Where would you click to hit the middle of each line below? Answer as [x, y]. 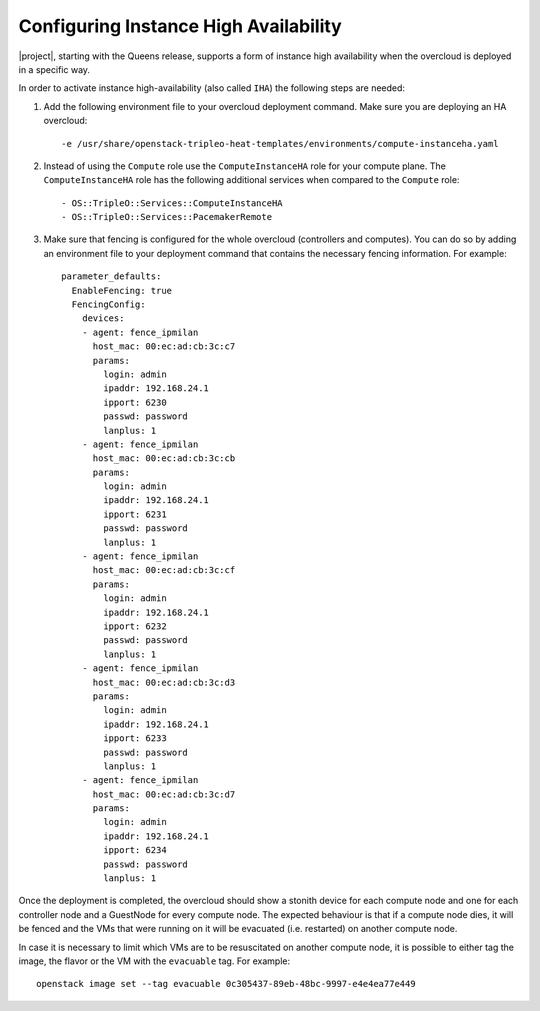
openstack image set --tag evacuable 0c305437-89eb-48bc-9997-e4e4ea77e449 [226, 984]
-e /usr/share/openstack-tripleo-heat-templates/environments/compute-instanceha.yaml [280, 143]
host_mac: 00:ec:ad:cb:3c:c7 [164, 346]
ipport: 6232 [135, 626]
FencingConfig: [108, 304]
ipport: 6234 [135, 850]
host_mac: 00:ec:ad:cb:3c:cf [164, 570]
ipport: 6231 [135, 514]
